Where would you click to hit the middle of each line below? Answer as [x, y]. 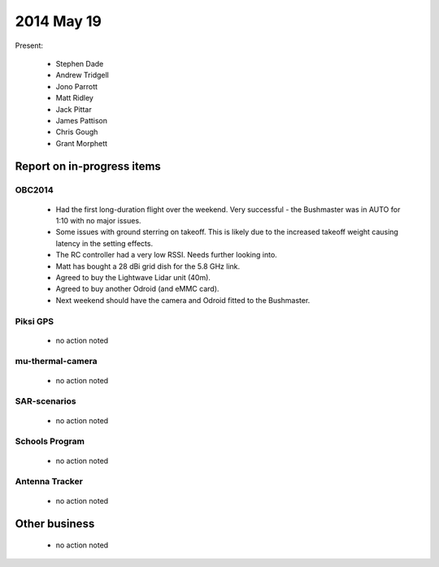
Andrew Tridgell [82, 75]
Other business [55, 524]
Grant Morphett [82, 143]
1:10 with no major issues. [98, 221]
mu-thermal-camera [56, 361]
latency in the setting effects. [104, 243]
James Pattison [82, 120]
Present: [29, 45]
